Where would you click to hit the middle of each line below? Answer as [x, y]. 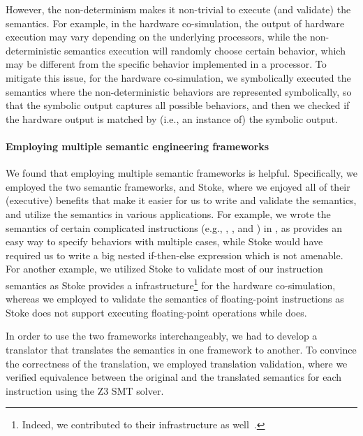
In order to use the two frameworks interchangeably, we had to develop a [162, 336]
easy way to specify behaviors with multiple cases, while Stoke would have [164, 241]
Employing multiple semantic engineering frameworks [138, 146]
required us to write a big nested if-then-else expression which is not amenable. [175, 255]
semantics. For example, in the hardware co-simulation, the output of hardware [175, 23]
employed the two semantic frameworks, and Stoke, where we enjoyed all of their [178, 186]
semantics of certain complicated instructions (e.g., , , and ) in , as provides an [174, 227]
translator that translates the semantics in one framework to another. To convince [181, 349]
